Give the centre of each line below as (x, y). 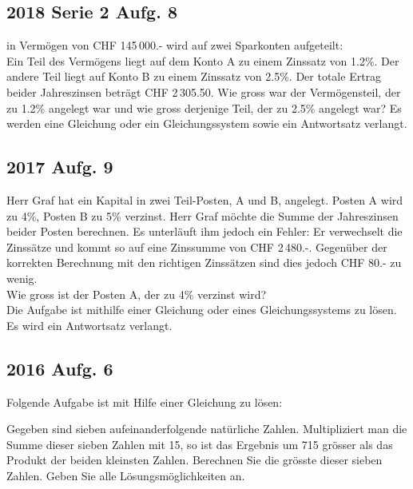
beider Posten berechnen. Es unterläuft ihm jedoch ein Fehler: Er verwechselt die (205, 231)
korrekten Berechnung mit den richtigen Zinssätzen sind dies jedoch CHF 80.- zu (204, 262)
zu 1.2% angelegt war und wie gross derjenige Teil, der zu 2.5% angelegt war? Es (204, 107)
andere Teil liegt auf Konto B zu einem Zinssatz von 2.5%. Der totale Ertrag (194, 76)
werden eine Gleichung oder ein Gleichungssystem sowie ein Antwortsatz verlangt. (207, 123)
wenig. (22, 278)
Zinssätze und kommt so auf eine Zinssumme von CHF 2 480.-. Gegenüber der (197, 246)
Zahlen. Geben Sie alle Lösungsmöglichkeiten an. (126, 475)
